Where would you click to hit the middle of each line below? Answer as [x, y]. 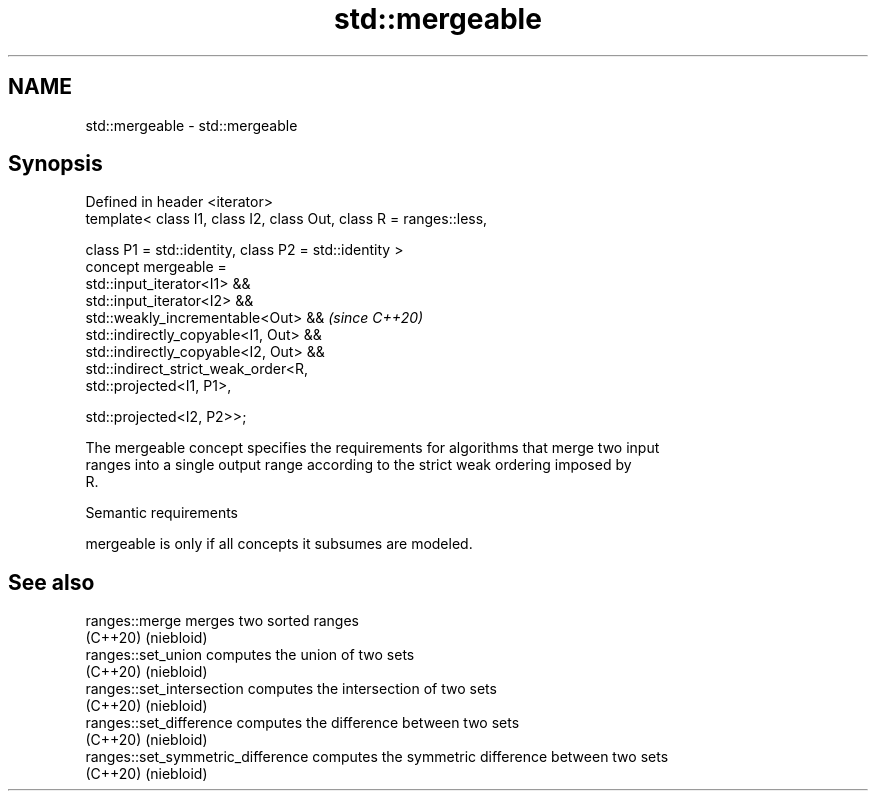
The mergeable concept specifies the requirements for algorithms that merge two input [372, 448]
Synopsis [55, 164]
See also [51, 582]
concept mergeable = [156, 267]
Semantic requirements [162, 513]
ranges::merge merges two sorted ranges [222, 621]
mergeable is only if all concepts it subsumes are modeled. [279, 544]
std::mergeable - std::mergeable [191, 125]
